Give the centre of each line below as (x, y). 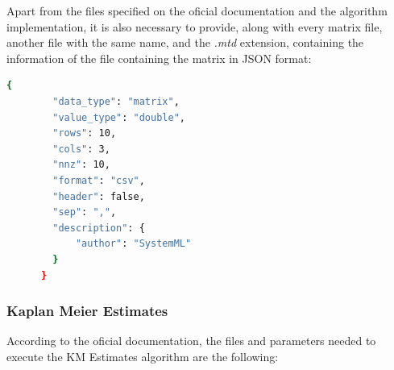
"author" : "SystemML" (133, 244)
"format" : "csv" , (99, 180)
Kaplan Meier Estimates (87, 311)
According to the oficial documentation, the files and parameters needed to (191, 341)
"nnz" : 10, (81, 165)
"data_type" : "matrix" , (116, 101)
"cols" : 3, (81, 149)
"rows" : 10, (85, 133)
